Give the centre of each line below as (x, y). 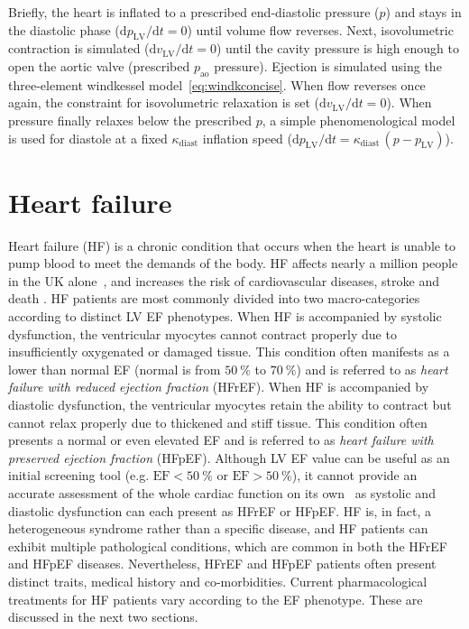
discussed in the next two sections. (103, 617)
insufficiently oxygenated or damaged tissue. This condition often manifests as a (229, 351)
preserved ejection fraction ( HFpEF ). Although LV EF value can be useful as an (229, 457)
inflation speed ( (248, 138)
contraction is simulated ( (79, 48)
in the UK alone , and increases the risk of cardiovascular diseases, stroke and (224, 280)
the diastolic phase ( (64, 29)
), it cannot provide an (354, 475)
